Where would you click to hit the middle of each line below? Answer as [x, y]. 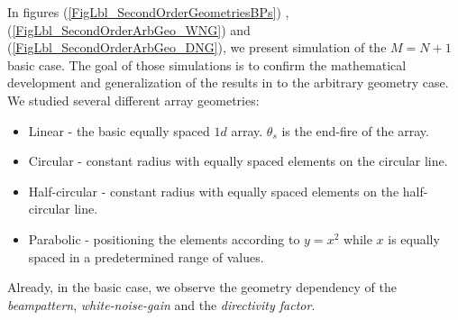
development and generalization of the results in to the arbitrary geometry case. [228, 82]
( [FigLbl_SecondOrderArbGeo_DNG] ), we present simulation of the [197, 47]
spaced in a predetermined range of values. [146, 256]
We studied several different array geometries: [133, 100]
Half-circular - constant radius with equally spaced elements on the [214, 191]
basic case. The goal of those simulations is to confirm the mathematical [207, 64]
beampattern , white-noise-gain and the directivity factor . [161, 304]
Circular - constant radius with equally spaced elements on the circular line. [238, 161]
